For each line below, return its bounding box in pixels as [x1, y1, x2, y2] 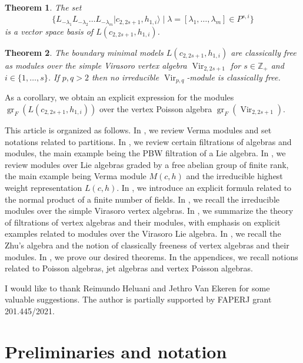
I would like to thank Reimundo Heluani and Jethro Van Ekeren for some [5, 281, 270, 294]
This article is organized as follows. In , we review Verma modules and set [5, 124, 272, 136]
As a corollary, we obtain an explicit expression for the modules [5, 91, 234, 103]
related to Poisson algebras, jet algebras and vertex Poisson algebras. [5, 262, 253, 274]
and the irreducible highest [186, 170, 283, 182]
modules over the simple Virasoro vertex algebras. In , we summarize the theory [5, 204, 294, 217]
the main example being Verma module [5, 170, 146, 182]
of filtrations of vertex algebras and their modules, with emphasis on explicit [5, 216, 281, 228]
